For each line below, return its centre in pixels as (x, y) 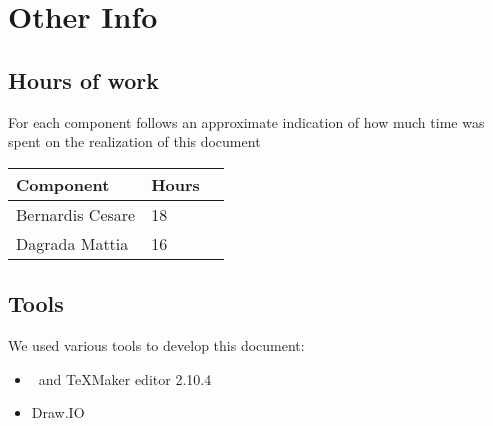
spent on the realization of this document (134, 141)
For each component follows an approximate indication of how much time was (246, 121)
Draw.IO (58, 412)
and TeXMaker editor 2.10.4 (125, 378)
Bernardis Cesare (76, 214)
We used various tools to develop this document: (156, 344)
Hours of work (83, 79)
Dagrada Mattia (72, 243)
